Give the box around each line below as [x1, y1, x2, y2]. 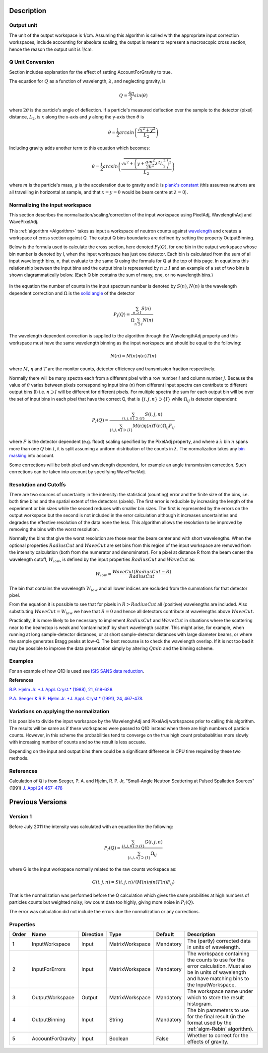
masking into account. [9, 453, 55, 459]
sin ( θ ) [134, 93, 148, 98]
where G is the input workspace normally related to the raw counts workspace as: [9, 866, 177, 872]
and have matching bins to [187, 975, 249, 982]
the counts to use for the [187, 956, 245, 963]
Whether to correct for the [187, 1032, 249, 1039]
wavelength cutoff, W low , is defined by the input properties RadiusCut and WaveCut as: [9, 556, 196, 563]
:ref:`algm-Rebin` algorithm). [187, 1025, 254, 1032]
